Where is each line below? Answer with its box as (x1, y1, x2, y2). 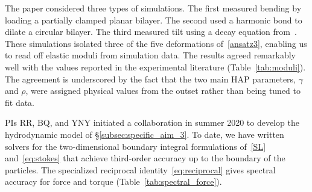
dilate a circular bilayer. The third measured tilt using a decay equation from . (5, 25, 297, 38)
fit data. (5, 96, 35, 108)
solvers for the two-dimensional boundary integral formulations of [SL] (5, 140, 266, 152)
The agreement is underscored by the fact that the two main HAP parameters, (5, 72, 296, 85)
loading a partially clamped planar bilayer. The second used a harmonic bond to (5, 13, 302, 26)
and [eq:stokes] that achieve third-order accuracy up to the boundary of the (5, 152, 285, 164)
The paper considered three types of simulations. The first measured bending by (5, 2, 302, 14)
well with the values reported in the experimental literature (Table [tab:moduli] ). (5, 60, 306, 73)
